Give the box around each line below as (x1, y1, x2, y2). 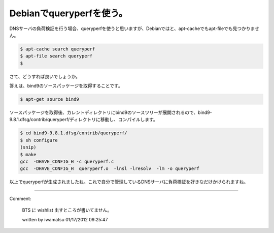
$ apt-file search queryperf (20, 53, 93, 59)
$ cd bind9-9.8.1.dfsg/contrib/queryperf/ (20, 130, 127, 136)
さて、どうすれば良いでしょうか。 (9, 73, 81, 79)
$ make (20, 152, 37, 157)
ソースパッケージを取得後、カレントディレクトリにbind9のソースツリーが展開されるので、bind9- (9, 109, 213, 115)
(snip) (20, 144, 37, 150)
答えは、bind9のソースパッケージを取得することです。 (9, 83, 123, 89)
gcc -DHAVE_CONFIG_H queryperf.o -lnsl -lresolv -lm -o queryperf (20, 166, 200, 171)
